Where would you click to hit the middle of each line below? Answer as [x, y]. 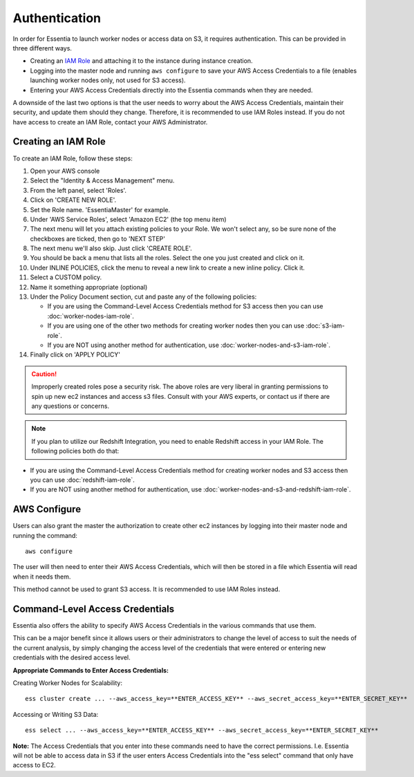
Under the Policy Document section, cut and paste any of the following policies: [143, 297]
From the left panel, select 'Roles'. [78, 190]
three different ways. [43, 48]
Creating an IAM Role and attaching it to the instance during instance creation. [141, 61]
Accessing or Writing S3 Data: [56, 714]
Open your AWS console [65, 171]
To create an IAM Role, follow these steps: [73, 158]
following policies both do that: [75, 451]
